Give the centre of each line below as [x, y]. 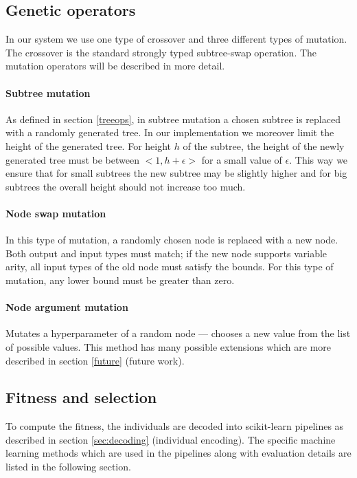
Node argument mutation [67, 307]
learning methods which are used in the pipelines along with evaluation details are [178, 453]
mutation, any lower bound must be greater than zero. [120, 280]
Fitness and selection [81, 397]
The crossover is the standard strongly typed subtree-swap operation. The [161, 52]
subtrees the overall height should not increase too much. [126, 186]
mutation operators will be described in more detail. [115, 66]
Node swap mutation [56, 213]
